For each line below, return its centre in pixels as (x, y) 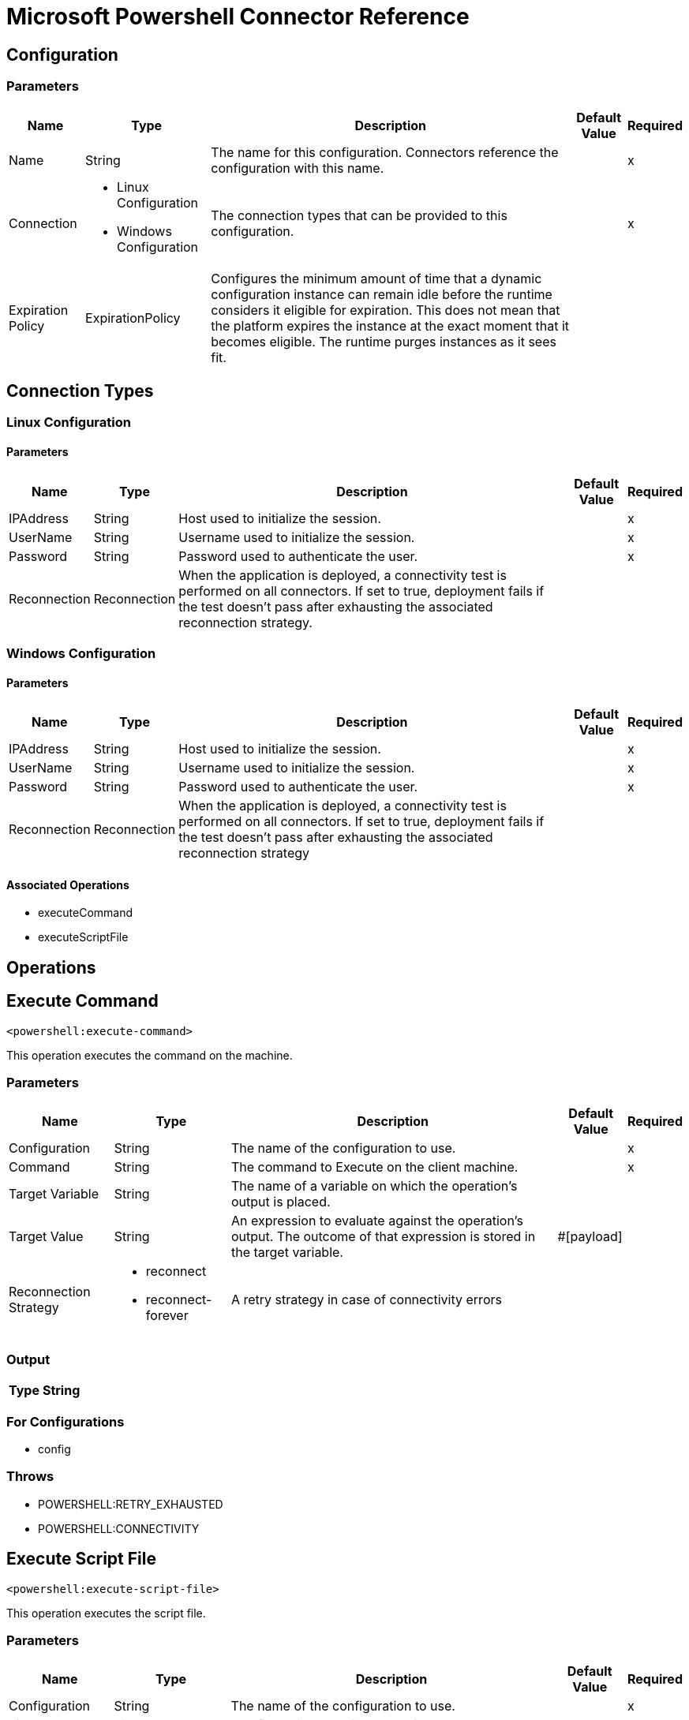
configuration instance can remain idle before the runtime (382, 294)
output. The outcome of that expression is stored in (383, 1237)
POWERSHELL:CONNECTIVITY (119, 1528)
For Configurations (66, 1421)
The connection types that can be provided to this (359, 215)
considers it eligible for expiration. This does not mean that (386, 310)
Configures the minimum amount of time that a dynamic (376, 278)
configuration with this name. (298, 168)
